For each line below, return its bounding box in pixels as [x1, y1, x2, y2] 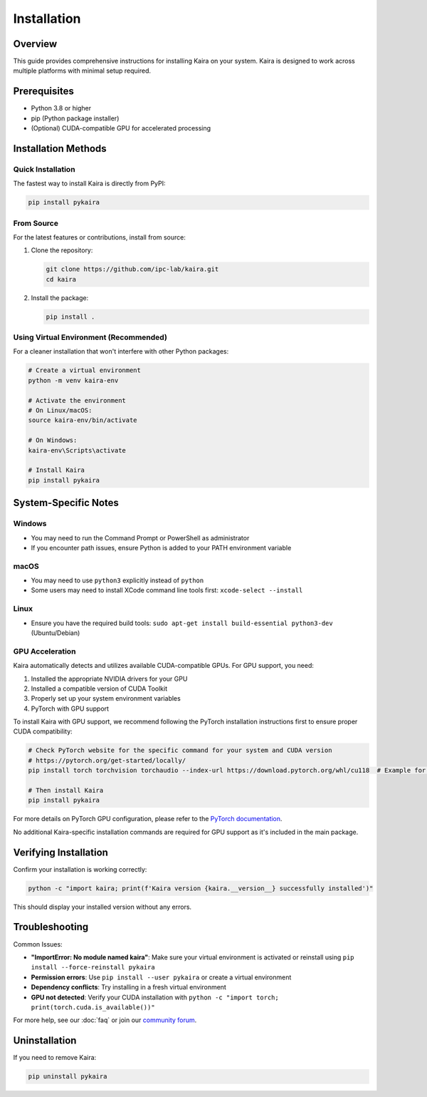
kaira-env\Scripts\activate [28, 446, 126, 454]
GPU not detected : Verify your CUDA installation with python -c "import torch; [31, 993, 279, 1001]
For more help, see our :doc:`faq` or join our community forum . [13, 1016, 197, 1024]
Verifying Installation [13, 846, 108, 858]
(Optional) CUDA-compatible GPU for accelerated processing [31, 124, 211, 133]
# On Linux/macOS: [28, 406, 93, 415]
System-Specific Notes [13, 497, 119, 509]
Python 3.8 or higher [31, 104, 92, 113]
